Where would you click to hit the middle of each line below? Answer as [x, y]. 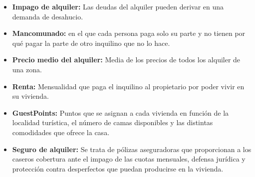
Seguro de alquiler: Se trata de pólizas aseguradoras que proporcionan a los [132, 149]
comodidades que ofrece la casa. [61, 132]
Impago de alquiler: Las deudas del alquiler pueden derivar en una [118, 6]
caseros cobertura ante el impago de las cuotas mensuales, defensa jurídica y [129, 159]
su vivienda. [31, 96]
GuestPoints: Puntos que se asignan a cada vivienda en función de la [121, 112]
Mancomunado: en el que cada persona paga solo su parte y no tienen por [129, 33]
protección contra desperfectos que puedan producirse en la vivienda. [118, 168]
